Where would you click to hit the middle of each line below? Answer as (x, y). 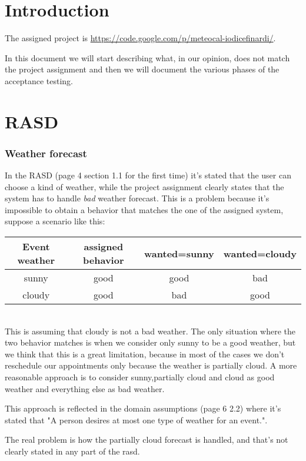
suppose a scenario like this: (55, 221)
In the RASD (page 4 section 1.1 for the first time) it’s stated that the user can (148, 175)
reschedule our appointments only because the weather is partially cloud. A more (151, 365)
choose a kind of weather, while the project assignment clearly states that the (144, 186)
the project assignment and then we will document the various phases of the (142, 69)
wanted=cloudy (260, 253)
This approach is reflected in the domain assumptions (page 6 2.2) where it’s (143, 408)
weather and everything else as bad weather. (85, 388)
